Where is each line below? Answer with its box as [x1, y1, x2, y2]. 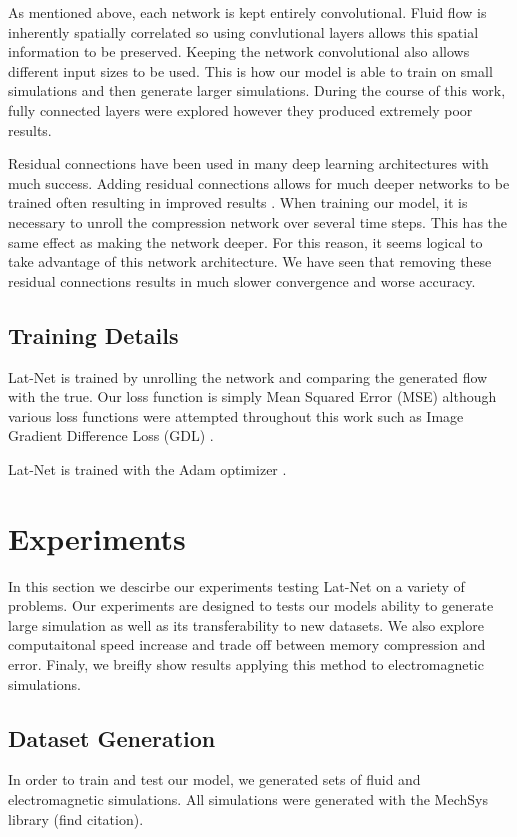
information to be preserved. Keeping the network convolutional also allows [8, 41, 470, 62]
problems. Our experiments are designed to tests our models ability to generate [8, 595, 494, 616]
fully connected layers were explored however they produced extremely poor [8, 99, 473, 120]
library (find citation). [8, 808, 144, 829]
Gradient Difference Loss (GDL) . [8, 425, 214, 446]
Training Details [8, 319, 179, 350]
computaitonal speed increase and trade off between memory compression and [8, 634, 486, 655]
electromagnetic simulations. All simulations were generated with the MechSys [8, 788, 488, 809]
